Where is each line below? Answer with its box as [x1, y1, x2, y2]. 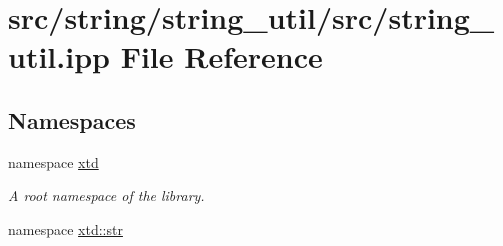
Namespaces [8, 104, 136, 135]
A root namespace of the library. [8, 185, 205, 206]
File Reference [120, 36, 323, 77]
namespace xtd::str [8, 218, 123, 239]
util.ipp [8, 36, 110, 77]
